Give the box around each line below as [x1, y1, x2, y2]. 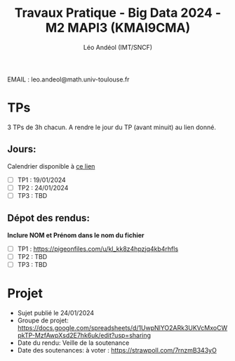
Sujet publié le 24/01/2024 [17, 308, 95, 317]
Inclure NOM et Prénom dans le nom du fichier [7, 230, 145, 239]
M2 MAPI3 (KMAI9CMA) [45, 20, 191, 36]
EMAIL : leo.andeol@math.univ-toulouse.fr [7, 75, 130, 84]
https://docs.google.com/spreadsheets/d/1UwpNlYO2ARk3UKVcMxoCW [17, 323, 228, 332]
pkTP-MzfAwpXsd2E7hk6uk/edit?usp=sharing [17, 331, 152, 339]
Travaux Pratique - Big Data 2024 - [14, 5, 222, 21]
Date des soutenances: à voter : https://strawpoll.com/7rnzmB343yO [17, 346, 217, 354]
